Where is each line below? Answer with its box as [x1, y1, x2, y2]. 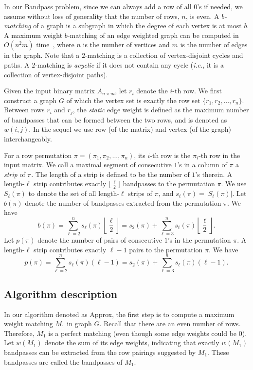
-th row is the [150, 150, 191, 160]
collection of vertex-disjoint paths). [4, 69, 108, 79]
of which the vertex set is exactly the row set [66, 95, 200, 105]
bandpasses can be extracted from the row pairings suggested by [4, 347, 196, 357]
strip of [4, 169, 25, 179]
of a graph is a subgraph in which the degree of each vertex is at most [33, 20, 242, 31]
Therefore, [4, 328, 35, 338]
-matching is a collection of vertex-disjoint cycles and [85, 50, 243, 60]
